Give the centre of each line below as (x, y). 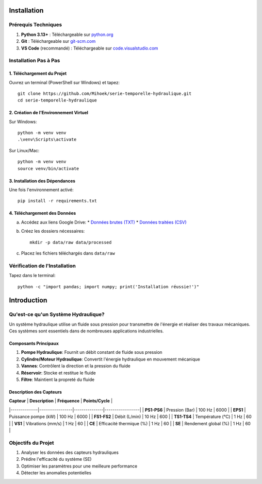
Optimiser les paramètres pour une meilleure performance (79, 466)
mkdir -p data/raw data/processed (71, 242)
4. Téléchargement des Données (42, 213)
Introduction (28, 301)
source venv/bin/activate (49, 168)
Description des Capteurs (35, 392)
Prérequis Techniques (35, 25)
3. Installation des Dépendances (42, 181)
